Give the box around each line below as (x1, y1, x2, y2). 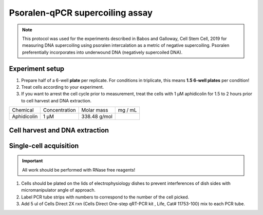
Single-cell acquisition (9, 141, 79, 150)
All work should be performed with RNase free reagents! (22, 167, 135, 173)
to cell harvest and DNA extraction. (21, 98, 92, 103)
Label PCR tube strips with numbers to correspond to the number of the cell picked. (21, 194, 189, 200)
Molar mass (81, 107, 108, 114)
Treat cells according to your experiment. (21, 84, 104, 90)
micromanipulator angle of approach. (21, 187, 96, 193)
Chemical (12, 107, 34, 114)
